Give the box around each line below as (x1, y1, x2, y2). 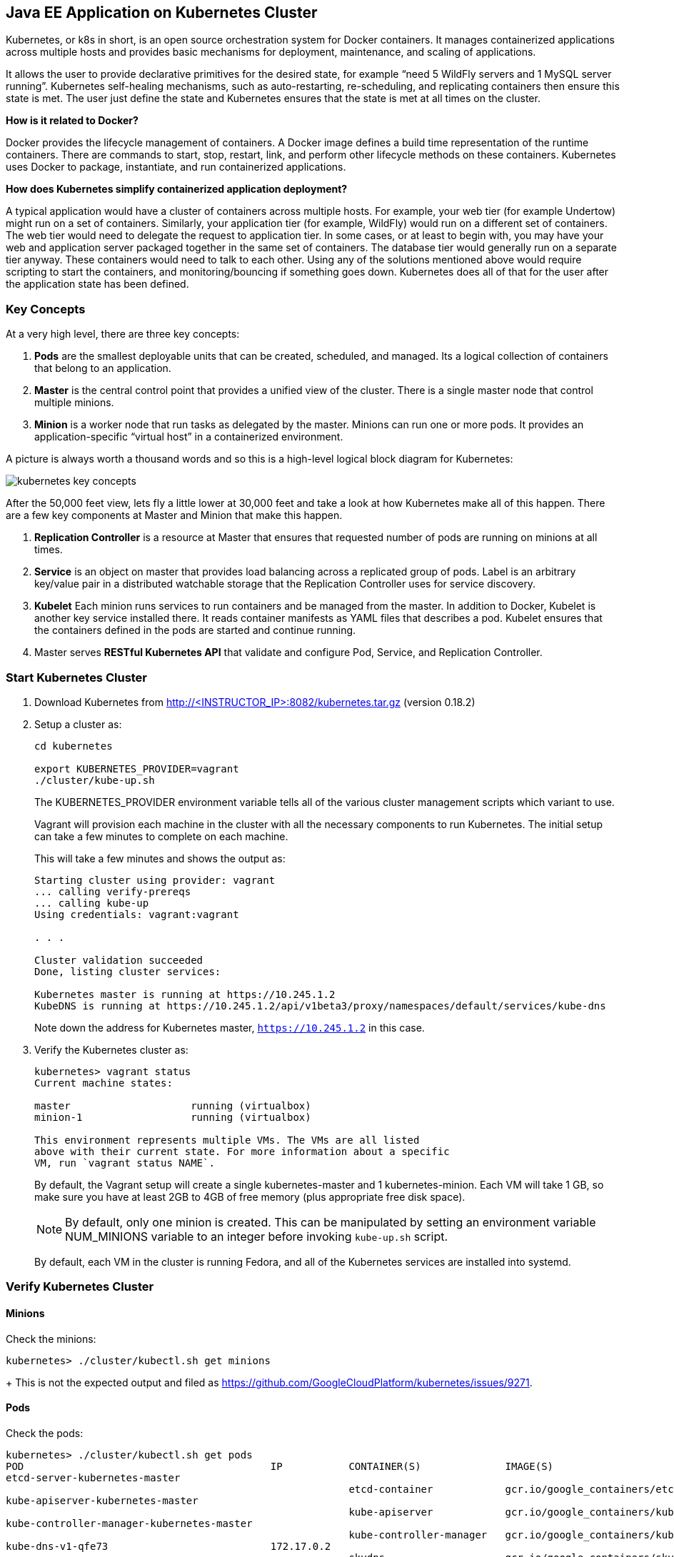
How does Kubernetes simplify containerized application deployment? (6, 183, 348, 196)
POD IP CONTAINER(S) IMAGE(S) (6, 1460, 554, 1472)
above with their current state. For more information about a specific (34, 1145, 450, 1157)
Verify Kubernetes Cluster (6, 1279, 154, 1294)
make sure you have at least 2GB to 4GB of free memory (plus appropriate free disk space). (34, 1190, 466, 1203)
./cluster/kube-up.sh (34, 774, 155, 786)
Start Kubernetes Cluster (6, 670, 148, 685)
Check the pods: (6, 1426, 84, 1439)
